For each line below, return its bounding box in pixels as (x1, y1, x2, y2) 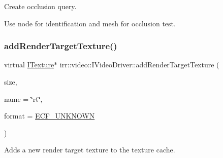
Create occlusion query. (4, 1, 77, 11)
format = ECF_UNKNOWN (4, 110, 95, 121)
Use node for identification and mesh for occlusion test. (4, 18, 176, 28)
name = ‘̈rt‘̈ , (4, 93, 43, 104)
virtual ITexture (4, 59, 54, 70)
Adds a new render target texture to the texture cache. (4, 144, 175, 155)
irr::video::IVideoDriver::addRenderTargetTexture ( (59, 59, 219, 70)
